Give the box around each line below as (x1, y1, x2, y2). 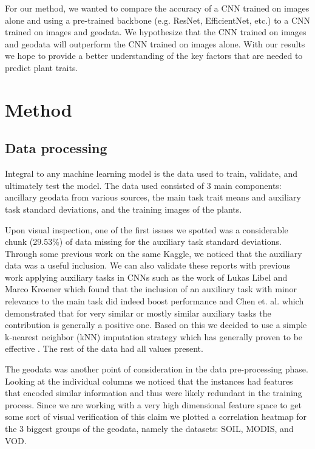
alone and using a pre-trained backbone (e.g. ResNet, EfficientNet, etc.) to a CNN (5, 13, 311, 26)
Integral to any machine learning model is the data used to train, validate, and (5, 167, 298, 180)
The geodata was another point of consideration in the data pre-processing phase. (5, 363, 308, 375)
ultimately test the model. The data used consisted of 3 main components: (5, 179, 282, 191)
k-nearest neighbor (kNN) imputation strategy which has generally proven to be (5, 330, 303, 343)
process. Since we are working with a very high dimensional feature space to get (5, 398, 302, 411)
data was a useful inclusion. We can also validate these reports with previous (5, 259, 291, 272)
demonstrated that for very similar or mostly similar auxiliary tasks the (5, 306, 271, 319)
